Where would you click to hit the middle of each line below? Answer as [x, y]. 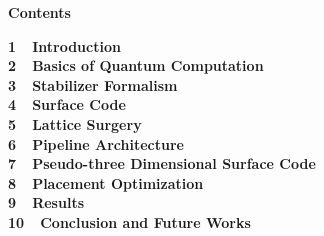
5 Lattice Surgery [75, 123]
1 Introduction [64, 45]
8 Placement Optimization [106, 182]
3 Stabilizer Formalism [93, 84]
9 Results [46, 202]
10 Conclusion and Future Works [129, 221]
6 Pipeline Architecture [96, 143]
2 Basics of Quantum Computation [136, 65]
